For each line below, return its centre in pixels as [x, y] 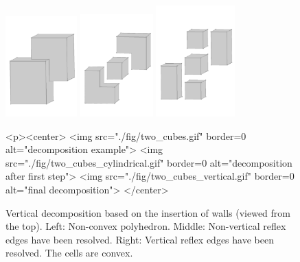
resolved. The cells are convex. [69, 253]
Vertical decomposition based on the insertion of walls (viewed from [148, 212]
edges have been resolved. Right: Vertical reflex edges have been [140, 239]
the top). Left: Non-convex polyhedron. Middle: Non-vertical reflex [146, 226]
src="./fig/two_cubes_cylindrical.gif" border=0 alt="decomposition [149, 162]
